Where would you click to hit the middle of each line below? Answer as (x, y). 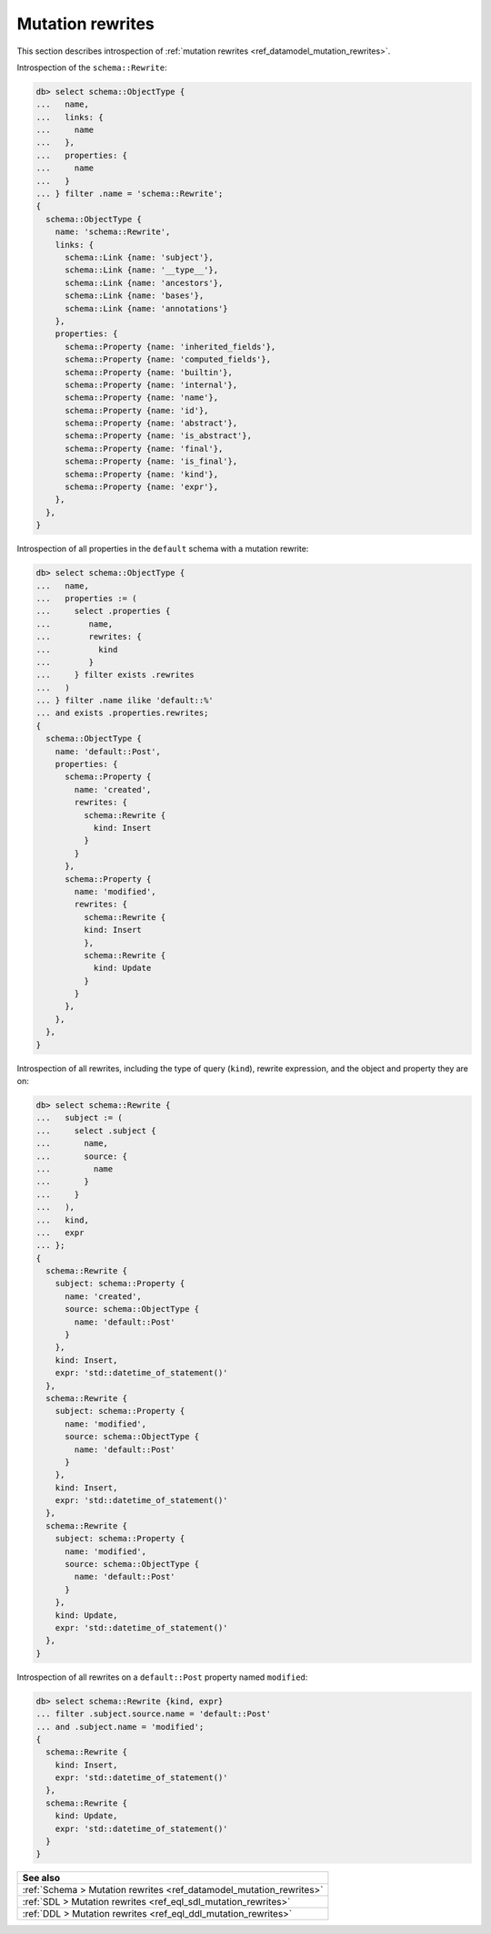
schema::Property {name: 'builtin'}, (149, 372)
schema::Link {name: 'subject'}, (139, 257)
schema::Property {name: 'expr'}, (141, 487)
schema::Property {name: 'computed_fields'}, (168, 359)
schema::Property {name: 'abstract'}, (151, 423)
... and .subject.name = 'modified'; (120, 1727)
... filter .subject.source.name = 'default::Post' (154, 1714)
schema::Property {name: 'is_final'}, (151, 461)
